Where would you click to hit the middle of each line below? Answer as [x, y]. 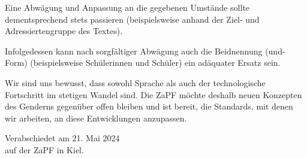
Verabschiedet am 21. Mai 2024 [62, 138]
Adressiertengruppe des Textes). [64, 31]
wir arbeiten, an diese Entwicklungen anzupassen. [96, 118]
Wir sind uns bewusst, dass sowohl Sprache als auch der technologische [135, 82]
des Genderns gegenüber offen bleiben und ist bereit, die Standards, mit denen [149, 106]
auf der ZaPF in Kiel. [44, 149]
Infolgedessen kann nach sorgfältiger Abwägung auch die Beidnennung [134, 51]
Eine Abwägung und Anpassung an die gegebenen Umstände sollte [127, 7]
